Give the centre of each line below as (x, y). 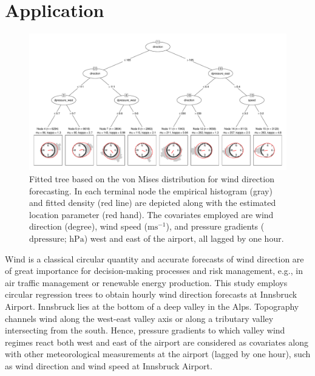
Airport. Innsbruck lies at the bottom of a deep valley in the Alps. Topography (152, 306)
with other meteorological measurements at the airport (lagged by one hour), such (158, 354)
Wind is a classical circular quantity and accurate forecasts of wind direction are (154, 258)
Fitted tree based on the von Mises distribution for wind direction (152, 178)
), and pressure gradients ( (215, 226)
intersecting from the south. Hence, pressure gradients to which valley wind (145, 330)
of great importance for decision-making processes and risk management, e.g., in (154, 271)
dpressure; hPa (57, 239)
